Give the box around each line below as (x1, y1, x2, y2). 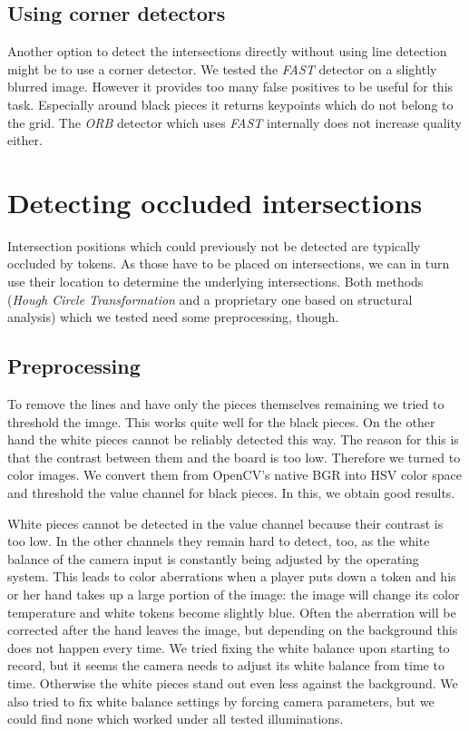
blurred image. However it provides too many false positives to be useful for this (7, 77, 454, 96)
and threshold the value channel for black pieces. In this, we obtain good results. (7, 483, 455, 502)
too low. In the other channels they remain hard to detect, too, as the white (7, 531, 430, 551)
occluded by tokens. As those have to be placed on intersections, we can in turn (7, 254, 450, 273)
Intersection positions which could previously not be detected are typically (7, 236, 421, 255)
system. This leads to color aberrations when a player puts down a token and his (7, 567, 456, 586)
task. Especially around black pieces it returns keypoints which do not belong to (7, 94, 454, 113)
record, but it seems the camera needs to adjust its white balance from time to (7, 656, 445, 675)
